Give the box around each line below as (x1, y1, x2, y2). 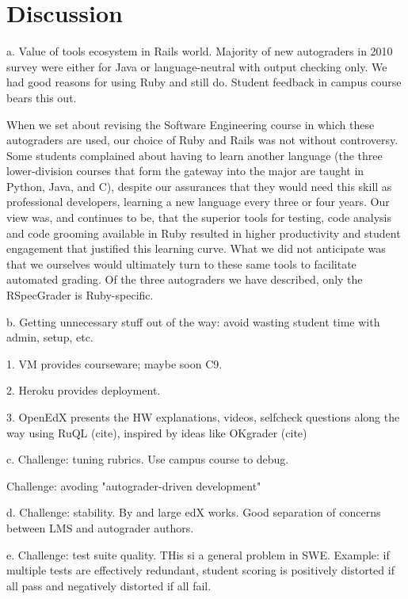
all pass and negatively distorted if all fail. (6, 577, 212, 593)
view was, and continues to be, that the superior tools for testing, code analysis (6, 209, 391, 226)
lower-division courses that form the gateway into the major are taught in (6, 162, 364, 179)
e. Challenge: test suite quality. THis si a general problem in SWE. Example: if (6, 546, 390, 563)
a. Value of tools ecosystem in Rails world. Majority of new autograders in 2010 (6, 43, 393, 59)
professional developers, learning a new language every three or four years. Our (6, 193, 390, 210)
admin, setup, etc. (6, 329, 93, 345)
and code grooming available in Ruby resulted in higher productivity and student (6, 224, 401, 241)
